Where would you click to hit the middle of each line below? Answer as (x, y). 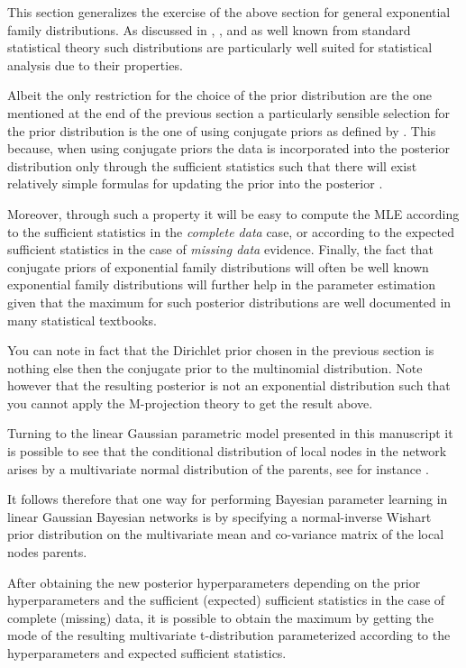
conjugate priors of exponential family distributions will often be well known (218, 266)
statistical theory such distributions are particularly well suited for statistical (220, 47)
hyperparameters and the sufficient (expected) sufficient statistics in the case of (226, 600)
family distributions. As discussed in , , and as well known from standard (209, 29)
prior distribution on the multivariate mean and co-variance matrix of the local (226, 534)
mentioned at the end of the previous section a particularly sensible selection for (228, 112)
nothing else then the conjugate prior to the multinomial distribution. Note (215, 367)
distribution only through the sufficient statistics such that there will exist (212, 165)
